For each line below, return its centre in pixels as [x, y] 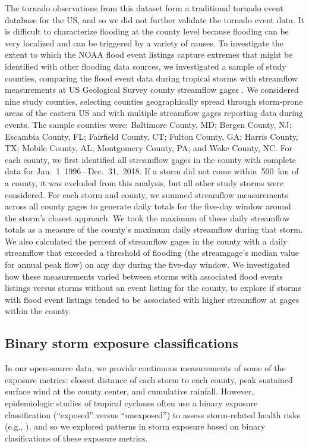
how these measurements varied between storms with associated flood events [144, 276]
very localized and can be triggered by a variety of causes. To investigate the [144, 43]
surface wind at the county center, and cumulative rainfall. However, [130, 391]
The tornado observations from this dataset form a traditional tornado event [144, 8]
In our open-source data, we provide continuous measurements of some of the [145, 368]
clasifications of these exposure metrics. [76, 438]
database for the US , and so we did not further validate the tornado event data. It [154, 19]
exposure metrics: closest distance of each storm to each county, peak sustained [149, 379]
